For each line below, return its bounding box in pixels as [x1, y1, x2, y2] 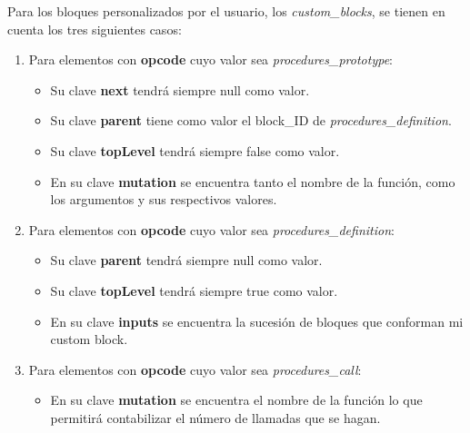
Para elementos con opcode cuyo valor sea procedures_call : [28, 359, 362, 379]
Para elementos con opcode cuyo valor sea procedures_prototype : [28, 50, 393, 69]
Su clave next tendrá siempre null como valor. [50, 80, 310, 99]
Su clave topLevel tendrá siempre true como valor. [50, 280, 338, 300]
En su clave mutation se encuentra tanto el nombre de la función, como [50, 172, 455, 191]
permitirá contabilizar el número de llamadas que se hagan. [50, 408, 381, 427]
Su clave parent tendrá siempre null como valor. [50, 251, 323, 270]
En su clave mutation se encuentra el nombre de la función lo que [50, 390, 423, 409]
